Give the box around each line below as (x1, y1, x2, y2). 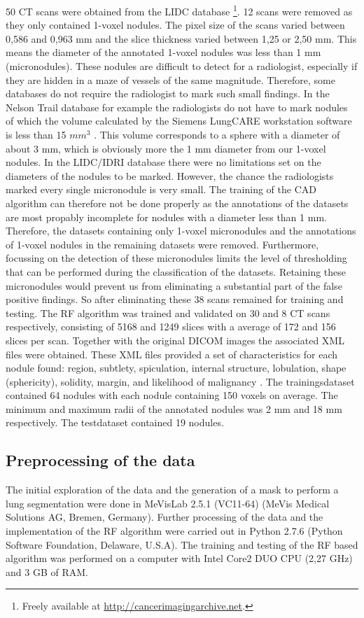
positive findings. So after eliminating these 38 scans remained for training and (6, 292, 344, 307)
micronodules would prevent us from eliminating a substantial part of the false (6, 278, 342, 293)
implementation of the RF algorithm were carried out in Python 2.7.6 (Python (6, 524, 343, 538)
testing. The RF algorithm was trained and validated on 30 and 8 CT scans (6, 305, 330, 320)
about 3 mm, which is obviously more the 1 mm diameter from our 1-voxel (6, 141, 326, 155)
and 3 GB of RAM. (6, 564, 88, 579)
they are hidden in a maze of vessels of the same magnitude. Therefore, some (6, 72, 335, 87)
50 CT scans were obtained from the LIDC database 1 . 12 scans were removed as (6, 2, 353, 18)
